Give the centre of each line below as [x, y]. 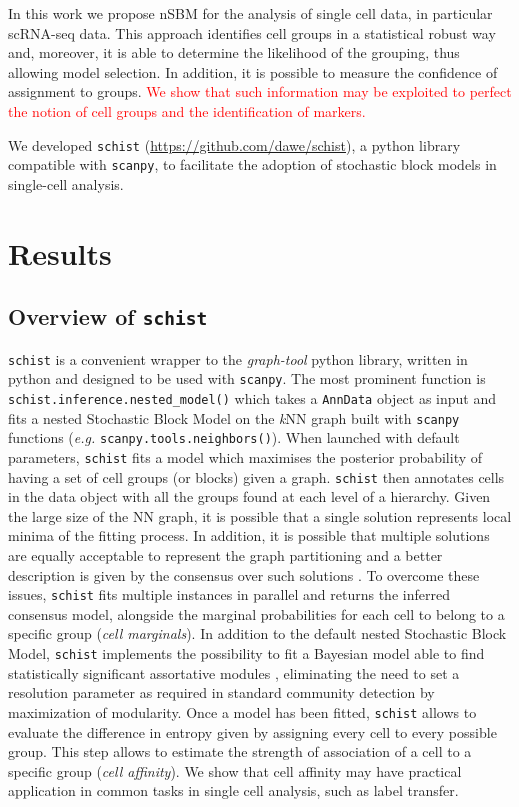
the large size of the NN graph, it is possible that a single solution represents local [260, 515]
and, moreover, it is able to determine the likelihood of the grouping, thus [234, 52]
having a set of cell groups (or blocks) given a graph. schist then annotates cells [256, 476]
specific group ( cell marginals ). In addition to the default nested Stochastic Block [257, 633]
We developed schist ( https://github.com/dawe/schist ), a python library [234, 144]
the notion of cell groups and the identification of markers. [187, 110]
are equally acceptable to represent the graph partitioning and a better [225, 555]
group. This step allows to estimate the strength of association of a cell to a [240, 751]
